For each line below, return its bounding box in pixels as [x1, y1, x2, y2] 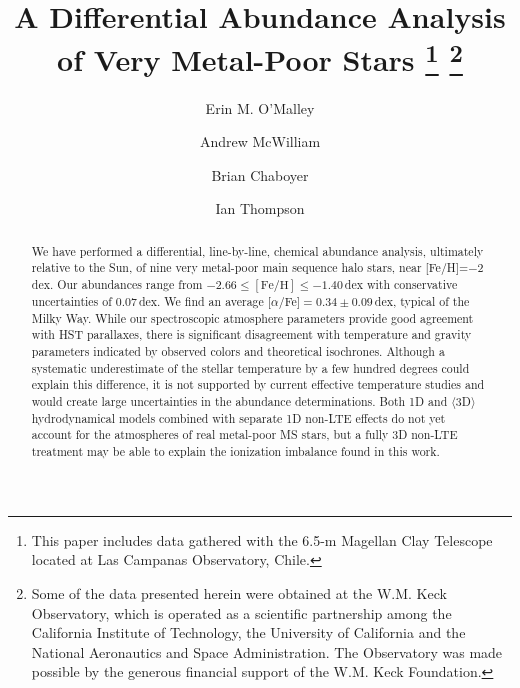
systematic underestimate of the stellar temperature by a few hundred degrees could [31, 359, 470, 376]
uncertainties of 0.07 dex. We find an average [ [31, 293, 272, 310]
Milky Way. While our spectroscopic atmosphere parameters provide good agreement [31, 309, 474, 326]
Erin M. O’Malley [205, 97, 315, 118]
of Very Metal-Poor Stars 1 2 [57, 35, 463, 80]
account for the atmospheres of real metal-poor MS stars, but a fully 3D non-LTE [31, 426, 458, 443]
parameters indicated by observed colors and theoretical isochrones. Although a [31, 343, 445, 360]
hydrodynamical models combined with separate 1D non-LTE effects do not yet [31, 409, 446, 426]
